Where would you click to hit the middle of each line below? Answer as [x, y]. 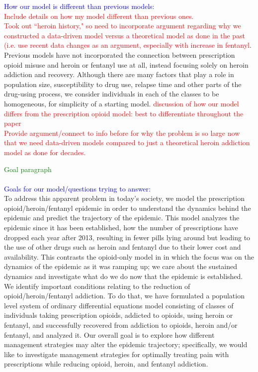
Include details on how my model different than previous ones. [99, 16]
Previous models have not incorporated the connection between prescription [120, 54]
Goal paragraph [28, 169]
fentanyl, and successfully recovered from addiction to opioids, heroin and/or [121, 325]
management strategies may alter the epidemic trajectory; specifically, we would [126, 344]
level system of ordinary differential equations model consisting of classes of [119, 305]
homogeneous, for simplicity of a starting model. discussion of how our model [122, 103]
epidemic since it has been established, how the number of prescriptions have [121, 228]
